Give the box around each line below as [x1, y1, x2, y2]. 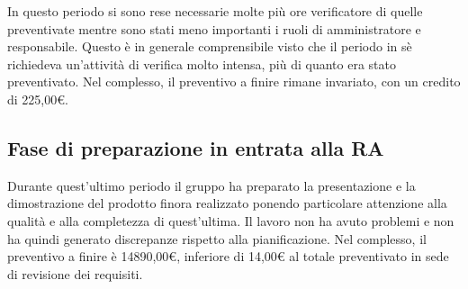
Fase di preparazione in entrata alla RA [7, 133, 384, 161]
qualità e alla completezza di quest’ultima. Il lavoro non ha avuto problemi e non [7, 211, 454, 230]
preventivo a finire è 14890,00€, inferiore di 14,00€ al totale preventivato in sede [7, 247, 449, 266]
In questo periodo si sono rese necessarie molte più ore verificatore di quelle [7, 2, 423, 20]
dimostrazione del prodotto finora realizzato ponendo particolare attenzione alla [7, 194, 447, 212]
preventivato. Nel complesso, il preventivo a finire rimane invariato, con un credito [7, 72, 461, 91]
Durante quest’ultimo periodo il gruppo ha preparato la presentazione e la [7, 176, 416, 194]
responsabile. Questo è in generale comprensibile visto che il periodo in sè [7, 37, 412, 56]
